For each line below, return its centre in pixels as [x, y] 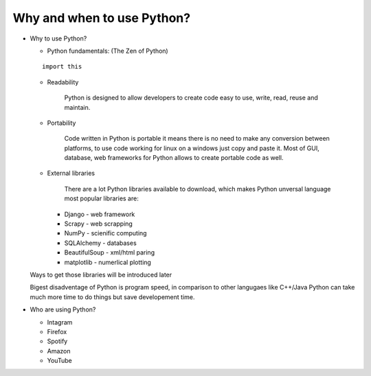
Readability [63, 82]
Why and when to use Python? [102, 18]
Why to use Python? [58, 38]
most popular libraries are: [101, 198]
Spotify [57, 341]
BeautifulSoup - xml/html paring [109, 252]
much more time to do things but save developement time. [112, 297]
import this [62, 67]
